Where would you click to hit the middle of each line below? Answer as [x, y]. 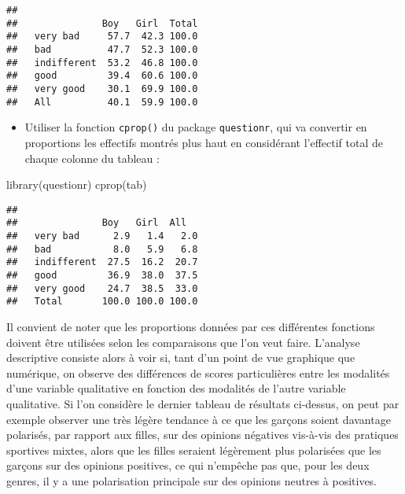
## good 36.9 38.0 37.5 [102, 275]
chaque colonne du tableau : [92, 158]
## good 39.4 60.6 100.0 [102, 76]
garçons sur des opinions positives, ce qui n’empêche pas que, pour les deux [188, 465]
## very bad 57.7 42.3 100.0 [102, 37]
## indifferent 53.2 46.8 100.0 [102, 63]
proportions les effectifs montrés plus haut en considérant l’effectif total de [204, 142]
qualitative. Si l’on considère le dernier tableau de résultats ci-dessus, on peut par [203, 403]
